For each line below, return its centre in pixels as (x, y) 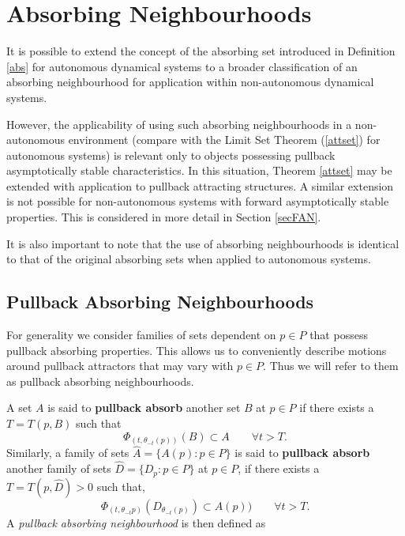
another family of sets (59, 468)
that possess (339, 335)
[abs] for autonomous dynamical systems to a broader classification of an (182, 66)
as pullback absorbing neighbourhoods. (100, 381)
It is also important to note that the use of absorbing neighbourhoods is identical (203, 243)
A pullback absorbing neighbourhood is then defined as (136, 522)
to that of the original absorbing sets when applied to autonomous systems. (189, 259)
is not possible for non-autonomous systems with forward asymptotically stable (198, 201)
